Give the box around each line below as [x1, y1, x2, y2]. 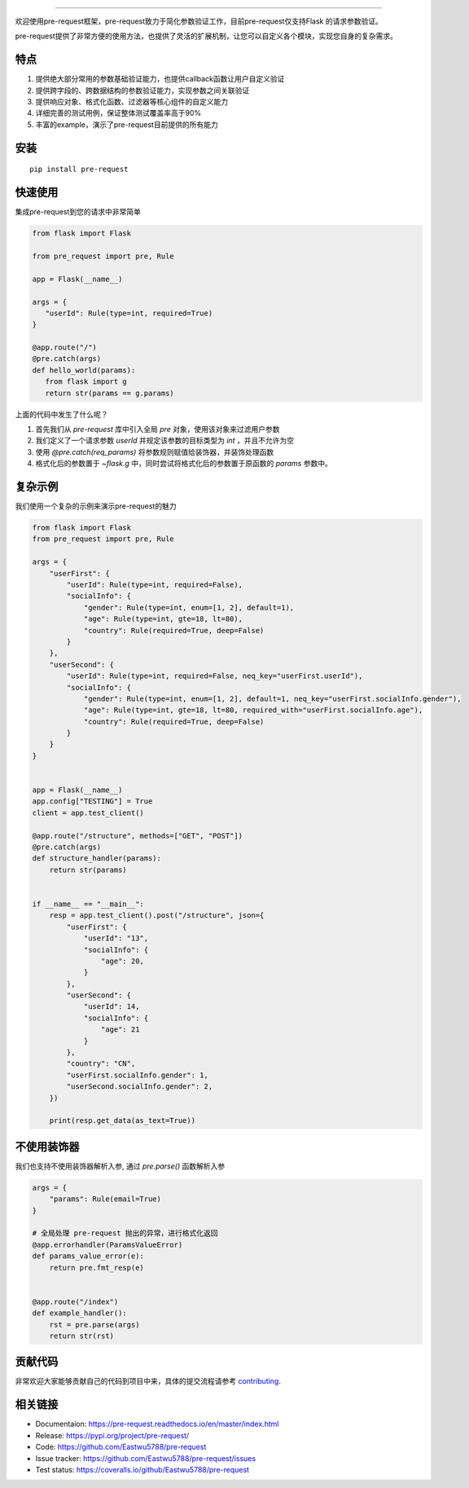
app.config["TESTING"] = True [32, 797, 153, 806]
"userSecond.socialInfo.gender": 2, [66, 1082, 213, 1091]
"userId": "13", [83, 934, 149, 943]
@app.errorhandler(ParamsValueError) [32, 1239, 183, 1249]
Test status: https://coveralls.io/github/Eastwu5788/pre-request [35, 1464, 250, 1474]
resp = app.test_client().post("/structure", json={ [49, 911, 265, 920]
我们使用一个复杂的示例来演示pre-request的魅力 [15, 501, 177, 511]
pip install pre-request [29, 165, 129, 174]
